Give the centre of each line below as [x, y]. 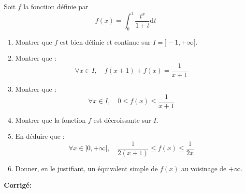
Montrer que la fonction [51, 120]
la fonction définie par [56, 6]
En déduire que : [40, 136]
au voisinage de [204, 169]
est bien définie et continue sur [105, 41]
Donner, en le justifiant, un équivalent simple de [87, 169]
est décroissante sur [122, 120]
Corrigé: [18, 185]
